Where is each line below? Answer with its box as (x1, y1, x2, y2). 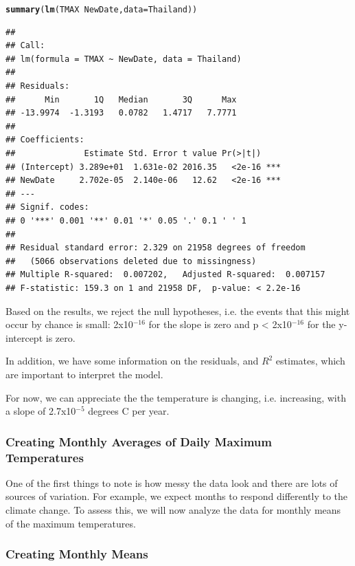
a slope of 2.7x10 (5, 404, 76, 418)
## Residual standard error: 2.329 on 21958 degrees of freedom (5, 243, 306, 253)
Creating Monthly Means (5, 545, 148, 563)
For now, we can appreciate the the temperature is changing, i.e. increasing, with (5, 390, 346, 404)
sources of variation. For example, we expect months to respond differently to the (5, 489, 348, 503)
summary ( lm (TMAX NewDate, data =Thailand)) (5, 5, 198, 14)
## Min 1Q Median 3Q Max (5, 94, 237, 105)
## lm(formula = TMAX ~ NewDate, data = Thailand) (5, 54, 242, 64)
